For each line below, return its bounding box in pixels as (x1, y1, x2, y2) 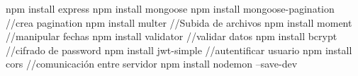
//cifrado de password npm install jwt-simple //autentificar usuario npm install (6, 42, 352, 57)
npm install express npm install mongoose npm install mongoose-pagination (6, 1, 335, 15)
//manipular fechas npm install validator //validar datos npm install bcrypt (6, 29, 337, 44)
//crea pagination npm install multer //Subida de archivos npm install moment (6, 15, 352, 30)
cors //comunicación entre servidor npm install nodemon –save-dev (6, 56, 298, 71)
